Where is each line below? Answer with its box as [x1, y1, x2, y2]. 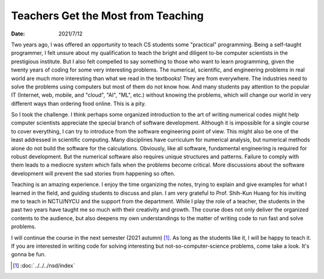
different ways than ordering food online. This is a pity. [11, 100, 146, 107]
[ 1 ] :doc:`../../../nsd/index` [13, 262, 75, 269]
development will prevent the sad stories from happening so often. [11, 170, 176, 177]
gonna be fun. [11, 251, 46, 258]
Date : [11, 30, 25, 37]
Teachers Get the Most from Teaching [11, 9, 204, 22]
